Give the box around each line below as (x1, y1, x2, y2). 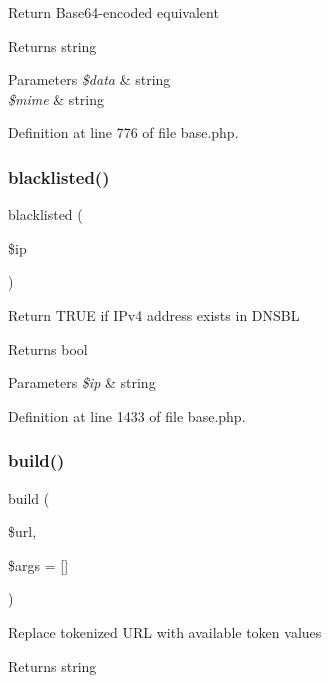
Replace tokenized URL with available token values (8, 621, 322, 642)
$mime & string (8, 88, 104, 109)
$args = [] (8, 554, 69, 575)
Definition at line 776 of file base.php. (8, 122, 239, 143)
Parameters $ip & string (8, 372, 156, 393)
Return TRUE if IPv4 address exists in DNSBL (8, 304, 300, 325)
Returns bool (8, 338, 88, 359)
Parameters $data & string (8, 69, 171, 90)
